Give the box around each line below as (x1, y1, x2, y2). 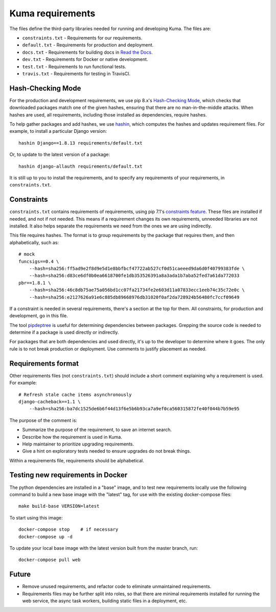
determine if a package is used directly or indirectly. (9, 329, 119, 336)
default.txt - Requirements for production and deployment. (22, 42, 154, 48)
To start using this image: (9, 514, 63, 521)
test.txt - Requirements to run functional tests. (22, 63, 126, 69)
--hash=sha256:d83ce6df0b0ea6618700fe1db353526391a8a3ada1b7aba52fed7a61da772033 (29, 273, 240, 278)
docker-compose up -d (18, 534, 73, 539)
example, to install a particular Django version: (9, 128, 107, 134)
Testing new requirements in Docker (9, 470, 128, 480)
